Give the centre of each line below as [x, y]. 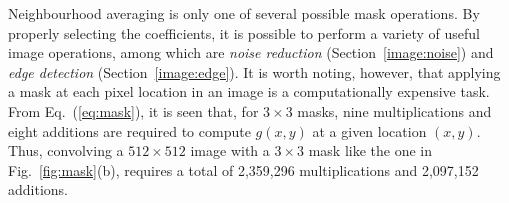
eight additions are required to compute [129, 130]
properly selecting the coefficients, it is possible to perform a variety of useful [244, 32]
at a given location [369, 130]
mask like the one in [370, 150]
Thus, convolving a [66, 150]
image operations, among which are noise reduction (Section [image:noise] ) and [251, 52]
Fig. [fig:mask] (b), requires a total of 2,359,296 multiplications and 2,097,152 [243, 169]
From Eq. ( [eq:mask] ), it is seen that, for [133, 110]
